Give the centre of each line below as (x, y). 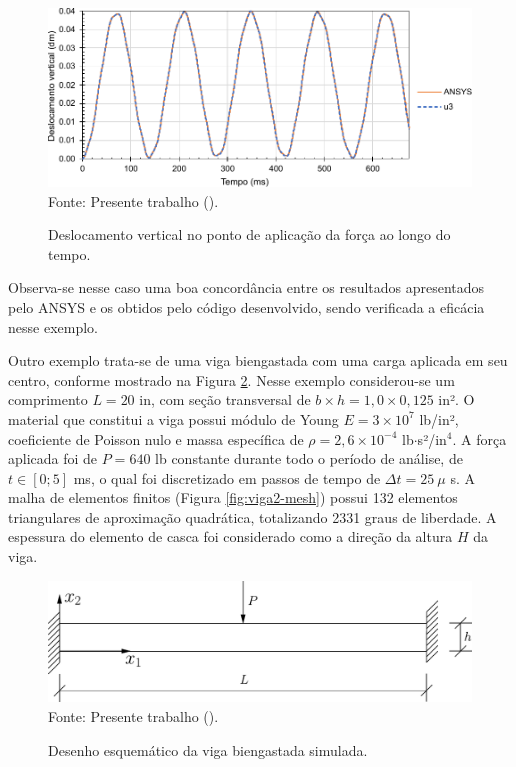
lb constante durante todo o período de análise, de (309, 458)
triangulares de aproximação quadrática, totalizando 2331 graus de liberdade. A (252, 516)
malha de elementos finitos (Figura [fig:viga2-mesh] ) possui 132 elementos (233, 497)
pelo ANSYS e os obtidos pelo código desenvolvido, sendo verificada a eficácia (246, 306)
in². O (456, 399)
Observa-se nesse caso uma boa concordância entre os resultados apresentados (246, 287)
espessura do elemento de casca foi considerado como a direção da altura (230, 536)
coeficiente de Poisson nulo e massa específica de (156, 438)
